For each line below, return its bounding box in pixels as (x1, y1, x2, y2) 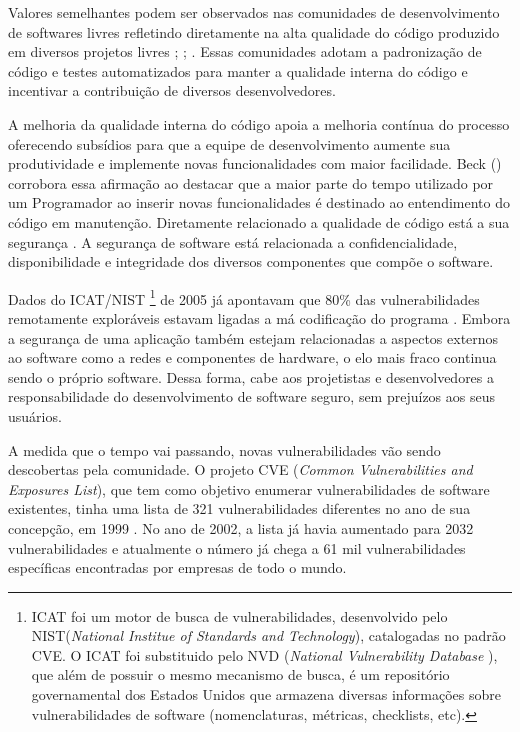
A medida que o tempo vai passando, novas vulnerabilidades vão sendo (8, 439, 441, 460)
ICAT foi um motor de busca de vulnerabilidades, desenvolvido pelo (31, 605, 448, 626)
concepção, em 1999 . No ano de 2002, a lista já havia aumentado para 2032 (8, 517, 474, 538)
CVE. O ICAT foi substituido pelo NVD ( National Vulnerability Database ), (31, 644, 498, 665)
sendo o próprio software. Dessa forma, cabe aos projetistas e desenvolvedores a (8, 366, 495, 387)
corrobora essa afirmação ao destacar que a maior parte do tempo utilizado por (8, 172, 494, 193)
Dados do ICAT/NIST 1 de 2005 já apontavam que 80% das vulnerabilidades (8, 285, 480, 309)
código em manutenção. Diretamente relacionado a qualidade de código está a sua (8, 211, 510, 232)
